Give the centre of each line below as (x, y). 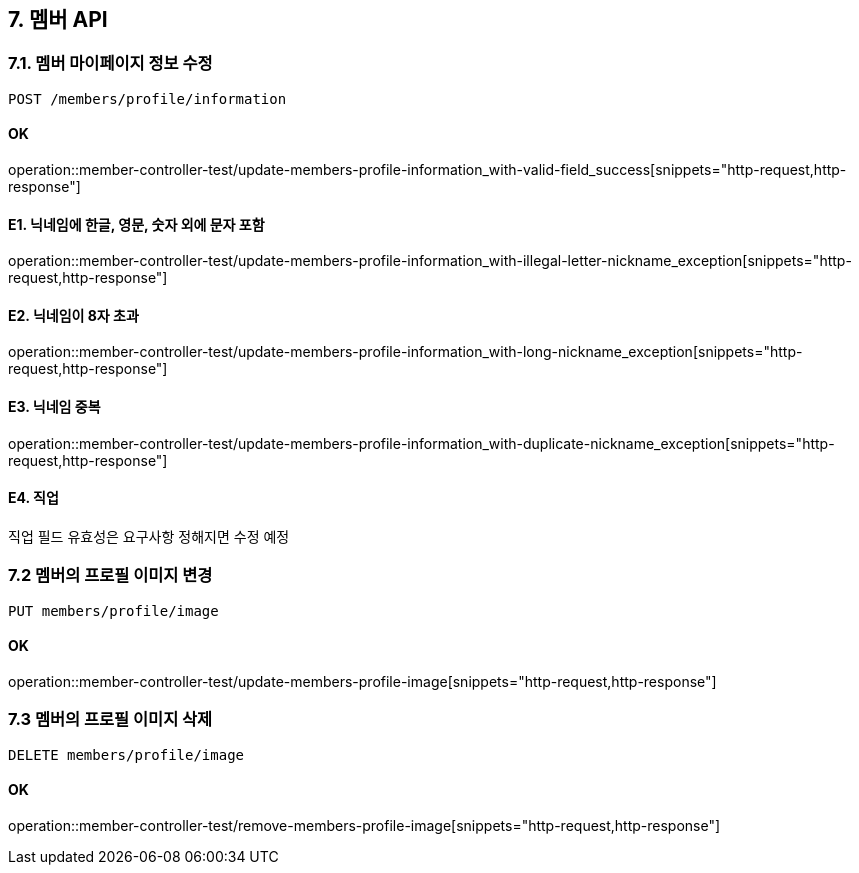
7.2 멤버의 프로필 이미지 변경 (110, 575)
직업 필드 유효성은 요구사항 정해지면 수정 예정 (149, 536)
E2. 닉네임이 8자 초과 (73, 315)
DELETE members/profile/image (126, 754)
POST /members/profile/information (147, 98)
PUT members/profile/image (113, 610)
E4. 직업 (33, 498)
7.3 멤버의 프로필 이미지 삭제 (110, 719)
